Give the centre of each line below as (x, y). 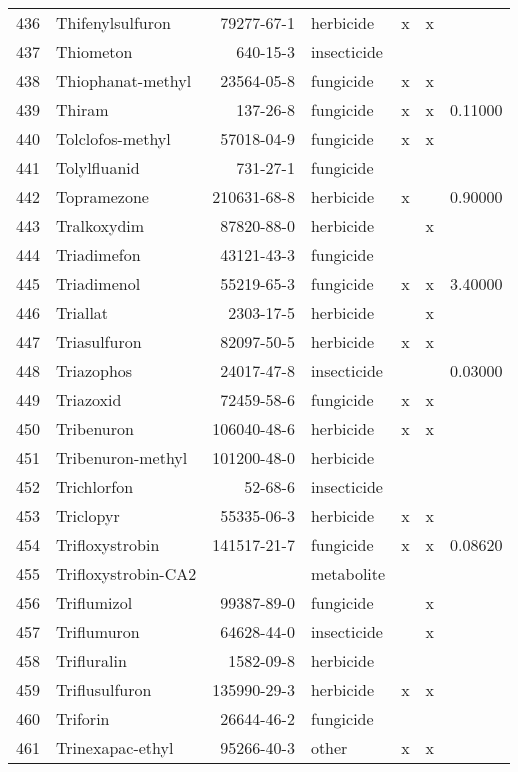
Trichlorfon (95, 486)
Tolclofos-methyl (113, 138)
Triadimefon (98, 254)
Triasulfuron (99, 341)
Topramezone (102, 196)
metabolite (348, 573)
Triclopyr (88, 515)
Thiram (82, 109)
